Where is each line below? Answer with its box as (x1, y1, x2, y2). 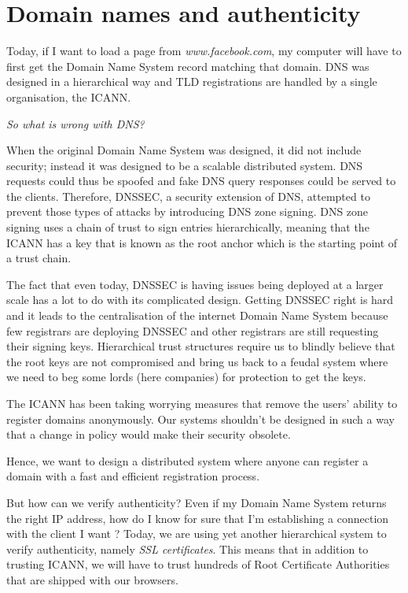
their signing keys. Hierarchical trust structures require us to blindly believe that (6, 338, 395, 354)
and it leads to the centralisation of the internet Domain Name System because (6, 307, 388, 324)
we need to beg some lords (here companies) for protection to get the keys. (6, 369, 366, 385)
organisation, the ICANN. (6, 88, 131, 105)
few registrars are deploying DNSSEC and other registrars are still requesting (6, 322, 379, 339)
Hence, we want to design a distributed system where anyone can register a (6, 452, 369, 469)
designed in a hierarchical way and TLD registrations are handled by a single (6, 73, 377, 90)
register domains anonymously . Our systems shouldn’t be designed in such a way (6, 410, 395, 427)
